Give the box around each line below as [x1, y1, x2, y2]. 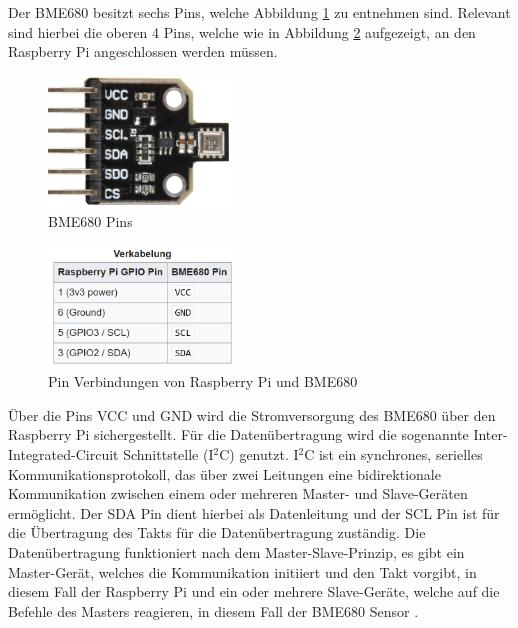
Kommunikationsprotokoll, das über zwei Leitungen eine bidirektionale [8, 463, 441, 484]
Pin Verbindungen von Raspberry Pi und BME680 [48, 371, 358, 392]
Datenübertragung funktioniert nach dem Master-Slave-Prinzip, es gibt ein [8, 541, 465, 562]
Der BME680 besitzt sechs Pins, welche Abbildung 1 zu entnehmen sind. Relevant [8, 2, 511, 22]
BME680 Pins [48, 211, 133, 232]
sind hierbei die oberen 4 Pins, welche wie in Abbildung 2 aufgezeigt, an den [8, 21, 476, 42]
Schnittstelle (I [123, 443, 214, 464]
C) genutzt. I [219, 443, 299, 464]
